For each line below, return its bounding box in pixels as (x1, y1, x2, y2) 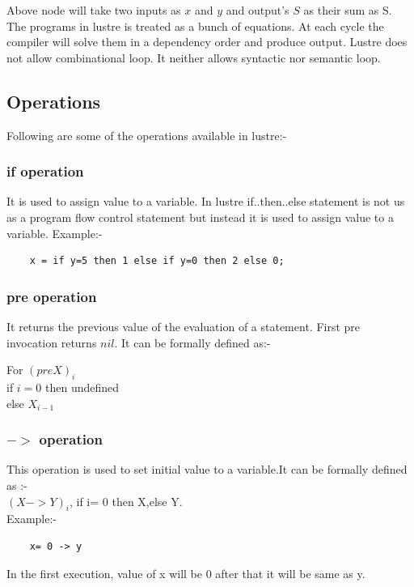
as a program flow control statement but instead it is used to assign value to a (6, 208, 394, 225)
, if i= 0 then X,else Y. (69, 492, 183, 509)
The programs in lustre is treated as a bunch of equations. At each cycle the (6, 17, 384, 34)
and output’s (226, 2, 289, 18)
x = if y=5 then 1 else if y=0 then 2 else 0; (29, 255, 285, 267)
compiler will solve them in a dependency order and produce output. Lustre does (6, 33, 408, 50)
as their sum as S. (303, 2, 392, 18)
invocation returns (6, 334, 97, 351)
